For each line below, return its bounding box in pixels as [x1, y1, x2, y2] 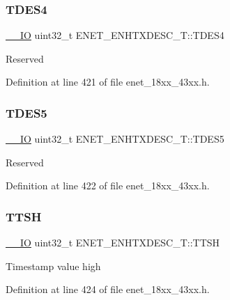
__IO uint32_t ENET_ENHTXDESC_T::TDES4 [6, 28, 224, 42]
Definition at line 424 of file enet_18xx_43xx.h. [6, 282, 210, 297]
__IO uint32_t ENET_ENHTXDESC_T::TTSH [6, 235, 220, 250]
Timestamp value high [6, 258, 101, 273]
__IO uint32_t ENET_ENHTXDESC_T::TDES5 [6, 132, 224, 146]
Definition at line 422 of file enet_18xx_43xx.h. [6, 178, 210, 193]
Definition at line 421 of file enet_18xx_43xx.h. [6, 74, 210, 89]
